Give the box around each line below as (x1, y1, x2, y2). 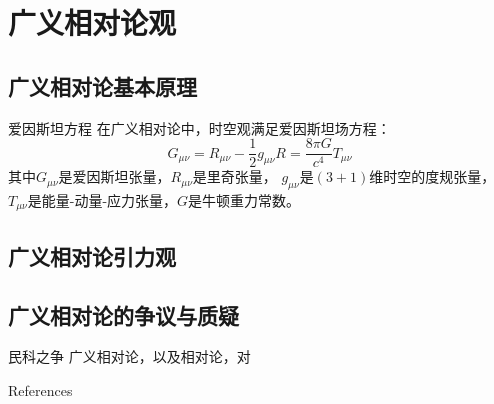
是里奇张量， (192, 166, 277, 187)
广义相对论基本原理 (8, 70, 197, 101)
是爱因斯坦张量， (58, 166, 171, 187)
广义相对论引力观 (8, 240, 176, 271)
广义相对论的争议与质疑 (8, 299, 239, 330)
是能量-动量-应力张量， (27, 190, 178, 211)
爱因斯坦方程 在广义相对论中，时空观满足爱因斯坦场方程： (8, 117, 391, 138)
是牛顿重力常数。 (188, 190, 301, 211)
